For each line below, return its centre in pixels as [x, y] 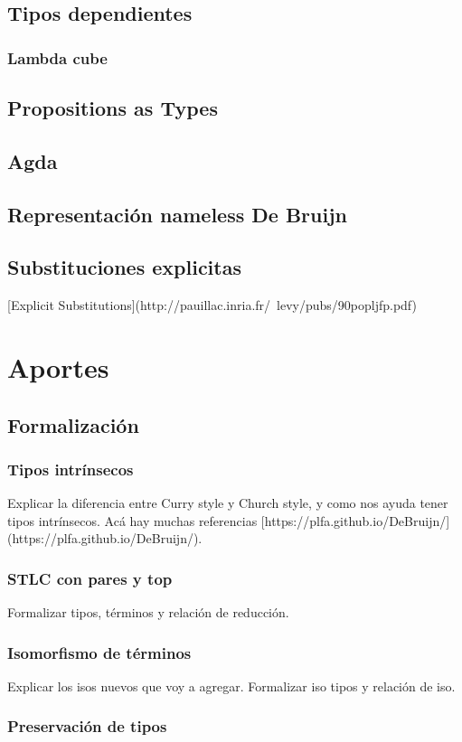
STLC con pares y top [90, 578]
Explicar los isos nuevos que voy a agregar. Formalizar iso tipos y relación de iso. [231, 686]
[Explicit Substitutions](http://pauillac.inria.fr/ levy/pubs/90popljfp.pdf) [212, 305]
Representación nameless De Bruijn [177, 214]
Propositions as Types [113, 108]
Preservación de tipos [87, 726]
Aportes [58, 366]
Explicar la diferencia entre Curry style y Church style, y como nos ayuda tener [228, 503]
